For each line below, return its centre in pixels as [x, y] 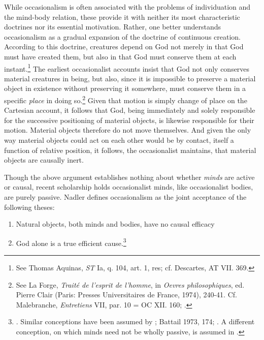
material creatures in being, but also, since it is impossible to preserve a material [130, 78]
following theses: [29, 207]
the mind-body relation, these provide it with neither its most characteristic [122, 17]
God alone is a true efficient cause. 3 [71, 242]
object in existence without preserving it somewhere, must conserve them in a [125, 88]
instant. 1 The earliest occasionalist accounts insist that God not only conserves [127, 68]
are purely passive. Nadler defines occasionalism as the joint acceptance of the [125, 197]
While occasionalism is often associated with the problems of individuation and [127, 7]
